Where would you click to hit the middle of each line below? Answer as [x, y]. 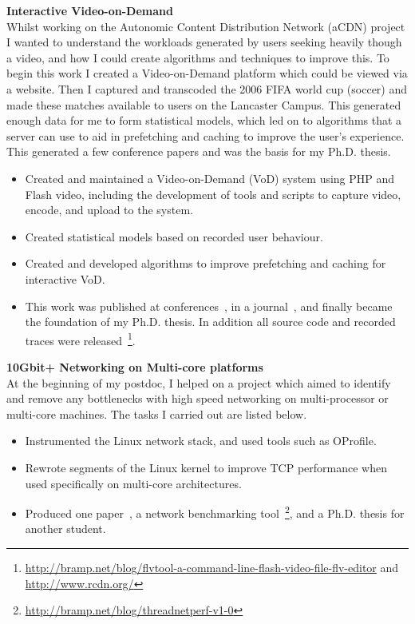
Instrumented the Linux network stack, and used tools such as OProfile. [201, 441]
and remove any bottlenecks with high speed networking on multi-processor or [198, 398]
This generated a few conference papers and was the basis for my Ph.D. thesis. [199, 151]
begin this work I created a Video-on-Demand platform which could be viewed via [207, 73]
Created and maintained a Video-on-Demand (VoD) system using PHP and [210, 178]
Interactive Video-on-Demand [90, 10]
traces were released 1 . [80, 339]
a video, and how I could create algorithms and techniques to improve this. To [198, 57]
